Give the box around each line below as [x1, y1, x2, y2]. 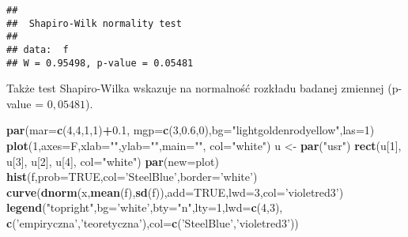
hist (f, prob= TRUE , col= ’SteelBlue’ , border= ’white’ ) [6, 168, 258, 185]
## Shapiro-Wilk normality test [6, 17, 182, 29]
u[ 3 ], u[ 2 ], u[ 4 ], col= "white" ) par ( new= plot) [6, 152, 219, 169]
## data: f [6, 43, 69, 55]
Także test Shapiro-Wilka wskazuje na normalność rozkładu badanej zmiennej [6, 80, 384, 96]
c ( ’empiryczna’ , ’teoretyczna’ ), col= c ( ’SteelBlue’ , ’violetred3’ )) [6, 215, 299, 231]
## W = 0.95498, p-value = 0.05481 [6, 57, 194, 69]
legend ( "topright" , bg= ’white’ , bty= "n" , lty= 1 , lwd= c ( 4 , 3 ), [6, 199, 283, 216]
